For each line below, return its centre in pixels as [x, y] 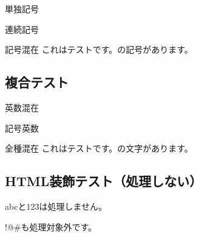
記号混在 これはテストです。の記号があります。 [99, 49]
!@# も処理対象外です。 [51, 226]
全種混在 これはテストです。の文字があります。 [99, 148]
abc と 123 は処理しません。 [56, 206]
